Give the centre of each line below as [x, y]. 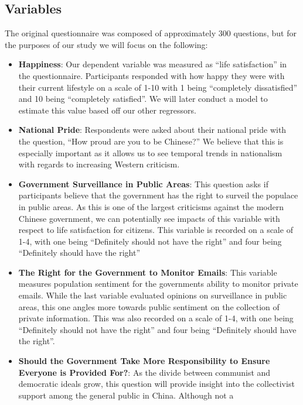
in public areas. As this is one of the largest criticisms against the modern [151, 206]
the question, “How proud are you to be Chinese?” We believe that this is [151, 141]
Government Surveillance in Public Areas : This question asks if [143, 183]
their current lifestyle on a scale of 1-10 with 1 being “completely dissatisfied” [158, 87]
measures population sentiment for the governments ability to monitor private [158, 284]
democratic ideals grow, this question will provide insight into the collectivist [156, 384]
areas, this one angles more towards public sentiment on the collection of [149, 306]
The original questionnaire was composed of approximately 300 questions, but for [151, 33]
